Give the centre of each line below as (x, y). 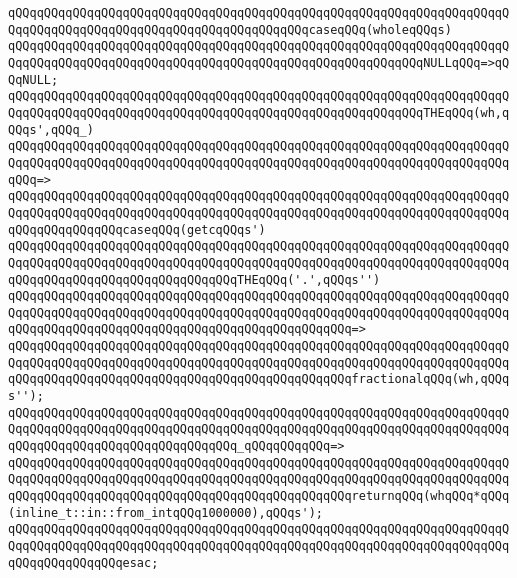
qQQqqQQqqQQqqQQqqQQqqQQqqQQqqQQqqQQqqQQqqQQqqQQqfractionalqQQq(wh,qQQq (259, 379)
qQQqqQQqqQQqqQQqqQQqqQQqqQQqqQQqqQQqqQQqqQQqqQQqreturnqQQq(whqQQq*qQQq (259, 496)
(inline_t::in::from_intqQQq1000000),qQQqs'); (165, 512)
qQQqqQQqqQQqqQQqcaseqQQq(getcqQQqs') (137, 229)
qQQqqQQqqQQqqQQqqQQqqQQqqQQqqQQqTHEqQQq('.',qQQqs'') (194, 279)
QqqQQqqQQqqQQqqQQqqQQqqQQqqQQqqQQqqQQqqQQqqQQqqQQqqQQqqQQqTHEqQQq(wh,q (259, 112)
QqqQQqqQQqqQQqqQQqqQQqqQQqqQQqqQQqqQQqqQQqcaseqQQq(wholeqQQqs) (230, 29)
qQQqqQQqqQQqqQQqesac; (83, 562)
